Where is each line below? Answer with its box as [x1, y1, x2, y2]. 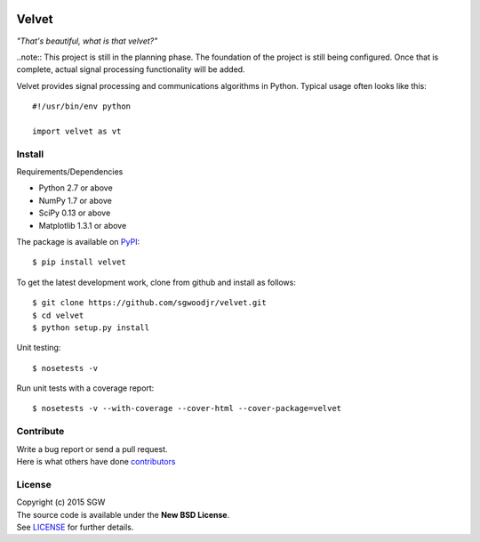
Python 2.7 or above [38, 182, 113, 193]
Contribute [16, 425, 65, 438]
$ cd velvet [32, 310, 84, 320]
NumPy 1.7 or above [38, 195, 113, 206]
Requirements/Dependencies [16, 166, 124, 177]
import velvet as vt [32, 125, 122, 136]
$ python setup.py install [32, 322, 150, 333]
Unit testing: [16, 343, 61, 353]
